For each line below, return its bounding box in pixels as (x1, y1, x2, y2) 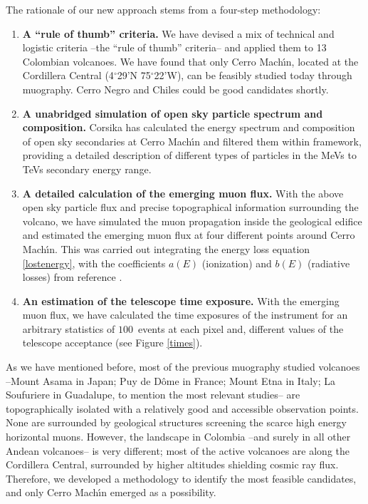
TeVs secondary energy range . (22, 161, 152, 176)
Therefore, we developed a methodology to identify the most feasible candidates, (6, 470, 357, 485)
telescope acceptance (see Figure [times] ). (22, 335, 203, 350)
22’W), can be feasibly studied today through (154, 68, 352, 83)
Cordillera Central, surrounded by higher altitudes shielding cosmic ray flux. (6, 457, 339, 472)
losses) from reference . (22, 269, 122, 284)
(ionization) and (201, 255, 272, 270)
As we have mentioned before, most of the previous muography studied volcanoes (6, 359, 360, 374)
